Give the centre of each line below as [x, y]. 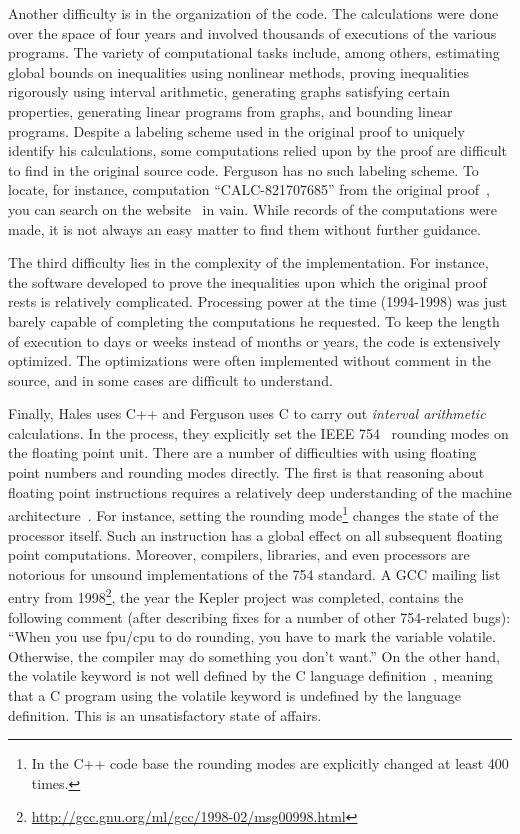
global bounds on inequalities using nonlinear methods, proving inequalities [238, 71]
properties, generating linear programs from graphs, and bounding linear [230, 110]
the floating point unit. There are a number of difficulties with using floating [242, 452]
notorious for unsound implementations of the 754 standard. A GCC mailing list [254, 573]
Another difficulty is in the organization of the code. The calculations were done [253, 13]
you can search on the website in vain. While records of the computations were [252, 208]
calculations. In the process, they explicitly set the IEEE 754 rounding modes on [258, 432]
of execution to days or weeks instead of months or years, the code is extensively [254, 340]
